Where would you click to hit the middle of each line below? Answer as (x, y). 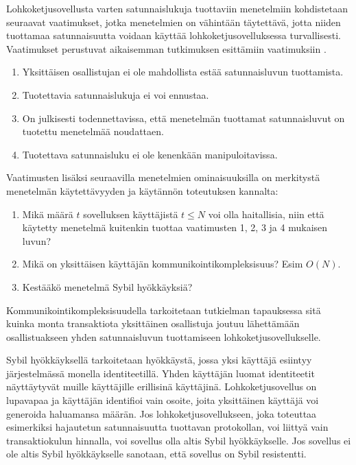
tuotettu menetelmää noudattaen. (93, 131)
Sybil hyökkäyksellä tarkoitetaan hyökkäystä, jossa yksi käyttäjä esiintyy (159, 360)
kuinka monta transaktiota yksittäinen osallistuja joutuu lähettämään (153, 323)
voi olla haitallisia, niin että (266, 214)
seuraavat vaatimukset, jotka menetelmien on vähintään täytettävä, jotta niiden (174, 22)
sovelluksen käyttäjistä (131, 214)
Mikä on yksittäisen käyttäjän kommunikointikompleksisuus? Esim (163, 264)
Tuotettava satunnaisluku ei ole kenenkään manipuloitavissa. (150, 154)
